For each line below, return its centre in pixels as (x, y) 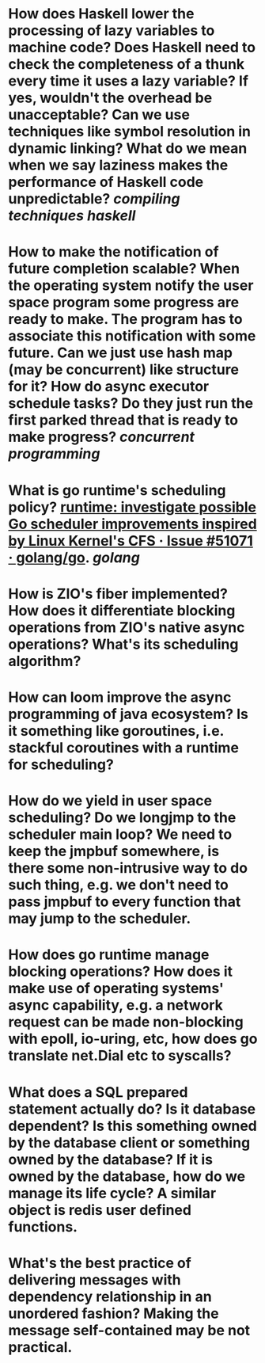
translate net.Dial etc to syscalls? (120, 1056)
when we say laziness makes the (118, 165)
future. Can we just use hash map (121, 353)
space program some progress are (124, 303)
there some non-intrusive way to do (128, 868)
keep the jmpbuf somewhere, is (114, 851)
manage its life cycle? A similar (112, 1193)
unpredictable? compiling (94, 199)
